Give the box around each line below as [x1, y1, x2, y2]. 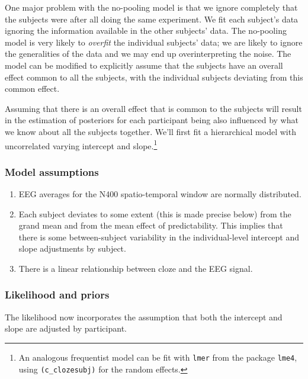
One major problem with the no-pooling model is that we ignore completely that [5, 1, 298, 13]
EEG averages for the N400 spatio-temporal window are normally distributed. [18, 188, 301, 200]
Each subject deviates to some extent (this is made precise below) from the [18, 207, 291, 220]
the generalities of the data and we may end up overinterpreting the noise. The [5, 47, 291, 60]
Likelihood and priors [5, 287, 110, 302]
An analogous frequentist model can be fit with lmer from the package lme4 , [18, 351, 297, 363]
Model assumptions [5, 164, 99, 179]
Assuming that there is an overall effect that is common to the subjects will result [5, 102, 302, 114]
